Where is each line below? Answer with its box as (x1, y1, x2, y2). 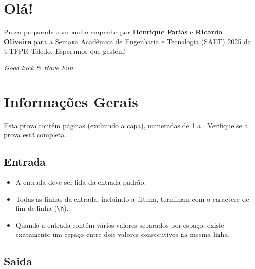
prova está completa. (4, 130, 67, 140)
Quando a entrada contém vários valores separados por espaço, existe (15, 219, 224, 230)
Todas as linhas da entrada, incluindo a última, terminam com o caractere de (15, 193, 249, 203)
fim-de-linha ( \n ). (15, 203, 69, 213)
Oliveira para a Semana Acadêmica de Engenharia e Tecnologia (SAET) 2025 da (4, 36, 251, 46)
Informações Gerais (4, 91, 138, 111)
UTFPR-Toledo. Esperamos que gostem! (4, 46, 126, 56)
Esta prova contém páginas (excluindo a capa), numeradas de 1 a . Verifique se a (4, 120, 248, 130)
